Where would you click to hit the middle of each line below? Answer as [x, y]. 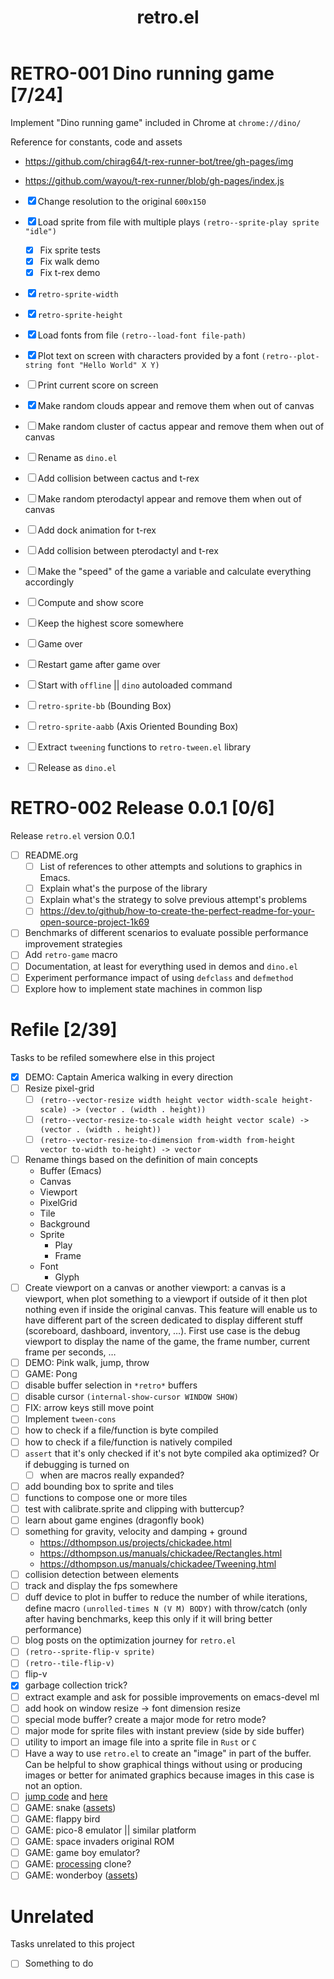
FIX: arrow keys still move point [89, 1408]
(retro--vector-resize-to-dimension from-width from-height [167, 1140]
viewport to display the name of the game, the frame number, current [167, 1342]
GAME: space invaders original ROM [99, 1842]
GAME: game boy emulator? [82, 1853]
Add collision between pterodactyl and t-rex [128, 551]
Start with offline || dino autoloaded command [135, 685]
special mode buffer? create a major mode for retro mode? [145, 1719]
